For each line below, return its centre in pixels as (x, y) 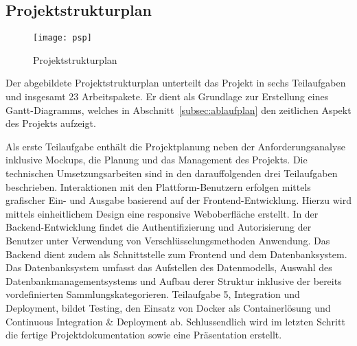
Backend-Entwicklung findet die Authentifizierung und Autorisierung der (159, 227)
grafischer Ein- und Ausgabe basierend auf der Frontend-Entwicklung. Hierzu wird (178, 200)
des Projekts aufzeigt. (51, 123)
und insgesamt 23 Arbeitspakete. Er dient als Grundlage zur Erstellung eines (167, 96)
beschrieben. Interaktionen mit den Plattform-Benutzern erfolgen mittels (158, 186)
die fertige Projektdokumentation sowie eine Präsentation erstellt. (144, 335)
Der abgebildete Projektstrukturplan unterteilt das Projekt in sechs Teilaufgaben (176, 83)
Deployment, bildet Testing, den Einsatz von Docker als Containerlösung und (168, 307)
